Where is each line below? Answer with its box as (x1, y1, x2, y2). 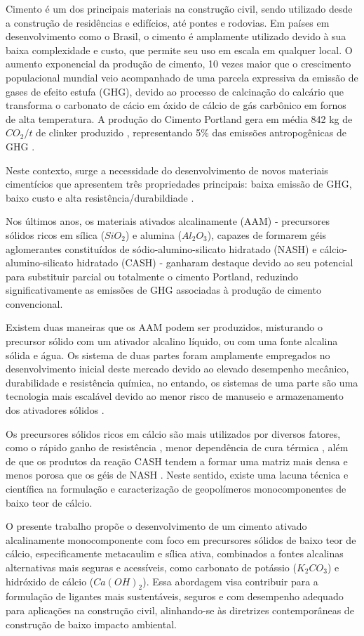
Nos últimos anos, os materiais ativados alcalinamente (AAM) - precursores (6, 214, 330, 228)
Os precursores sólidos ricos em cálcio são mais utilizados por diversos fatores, (6, 426, 341, 441)
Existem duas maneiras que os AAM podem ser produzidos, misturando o (6, 320, 323, 335)
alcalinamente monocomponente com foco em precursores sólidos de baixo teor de (6, 532, 356, 547)
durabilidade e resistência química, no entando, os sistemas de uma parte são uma (6, 375, 358, 389)
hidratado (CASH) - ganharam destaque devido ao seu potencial (76, 255, 353, 270)
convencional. (6, 296, 63, 311)
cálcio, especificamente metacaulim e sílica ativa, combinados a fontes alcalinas (6, 546, 344, 561)
